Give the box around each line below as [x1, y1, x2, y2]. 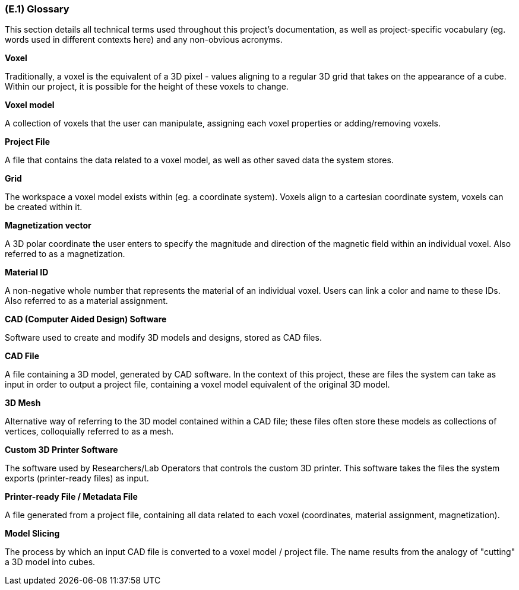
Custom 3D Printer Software [5, 445, 118, 455]
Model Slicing [5, 528, 60, 539]
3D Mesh [5, 398, 41, 408]
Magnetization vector [5, 220, 91, 231]
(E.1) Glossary [5, 3, 69, 15]
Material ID [5, 267, 49, 278]
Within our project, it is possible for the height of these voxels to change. [5, 81, 289, 92]
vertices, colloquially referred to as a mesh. [5, 426, 174, 437]
